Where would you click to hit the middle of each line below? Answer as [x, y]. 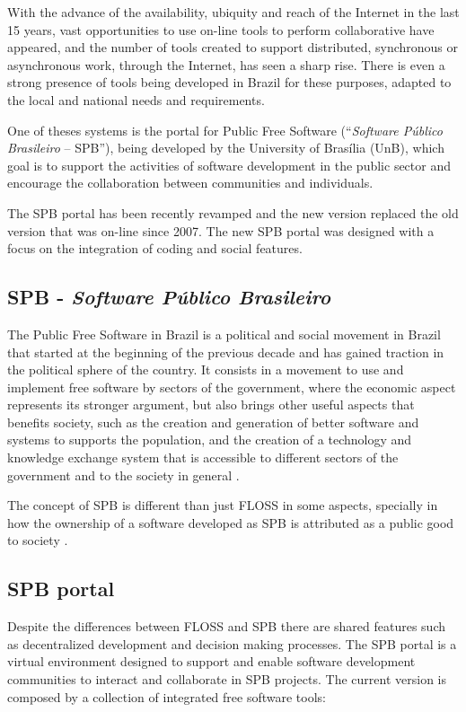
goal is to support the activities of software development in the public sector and [229, 165]
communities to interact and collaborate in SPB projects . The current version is [227, 679]
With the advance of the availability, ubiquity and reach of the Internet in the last [233, 12]
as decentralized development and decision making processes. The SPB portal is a [232, 643]
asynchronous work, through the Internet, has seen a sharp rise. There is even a [226, 64]
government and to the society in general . [123, 475]
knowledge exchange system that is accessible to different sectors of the [203, 457]
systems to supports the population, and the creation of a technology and [210, 440]
